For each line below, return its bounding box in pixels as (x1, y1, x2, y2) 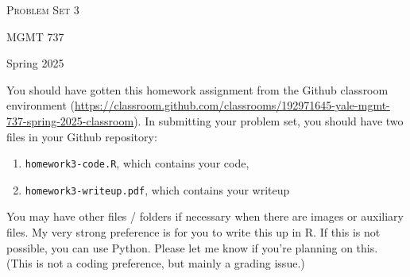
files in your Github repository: (6, 128, 157, 144)
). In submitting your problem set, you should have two (133, 112, 404, 129)
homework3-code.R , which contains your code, (25, 155, 249, 171)
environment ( (6, 97, 75, 113)
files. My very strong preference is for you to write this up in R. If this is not (6, 224, 381, 240)
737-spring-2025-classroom (6, 112, 134, 129)
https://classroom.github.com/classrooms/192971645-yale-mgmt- (75, 97, 390, 113)
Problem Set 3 (6, 2, 79, 17)
